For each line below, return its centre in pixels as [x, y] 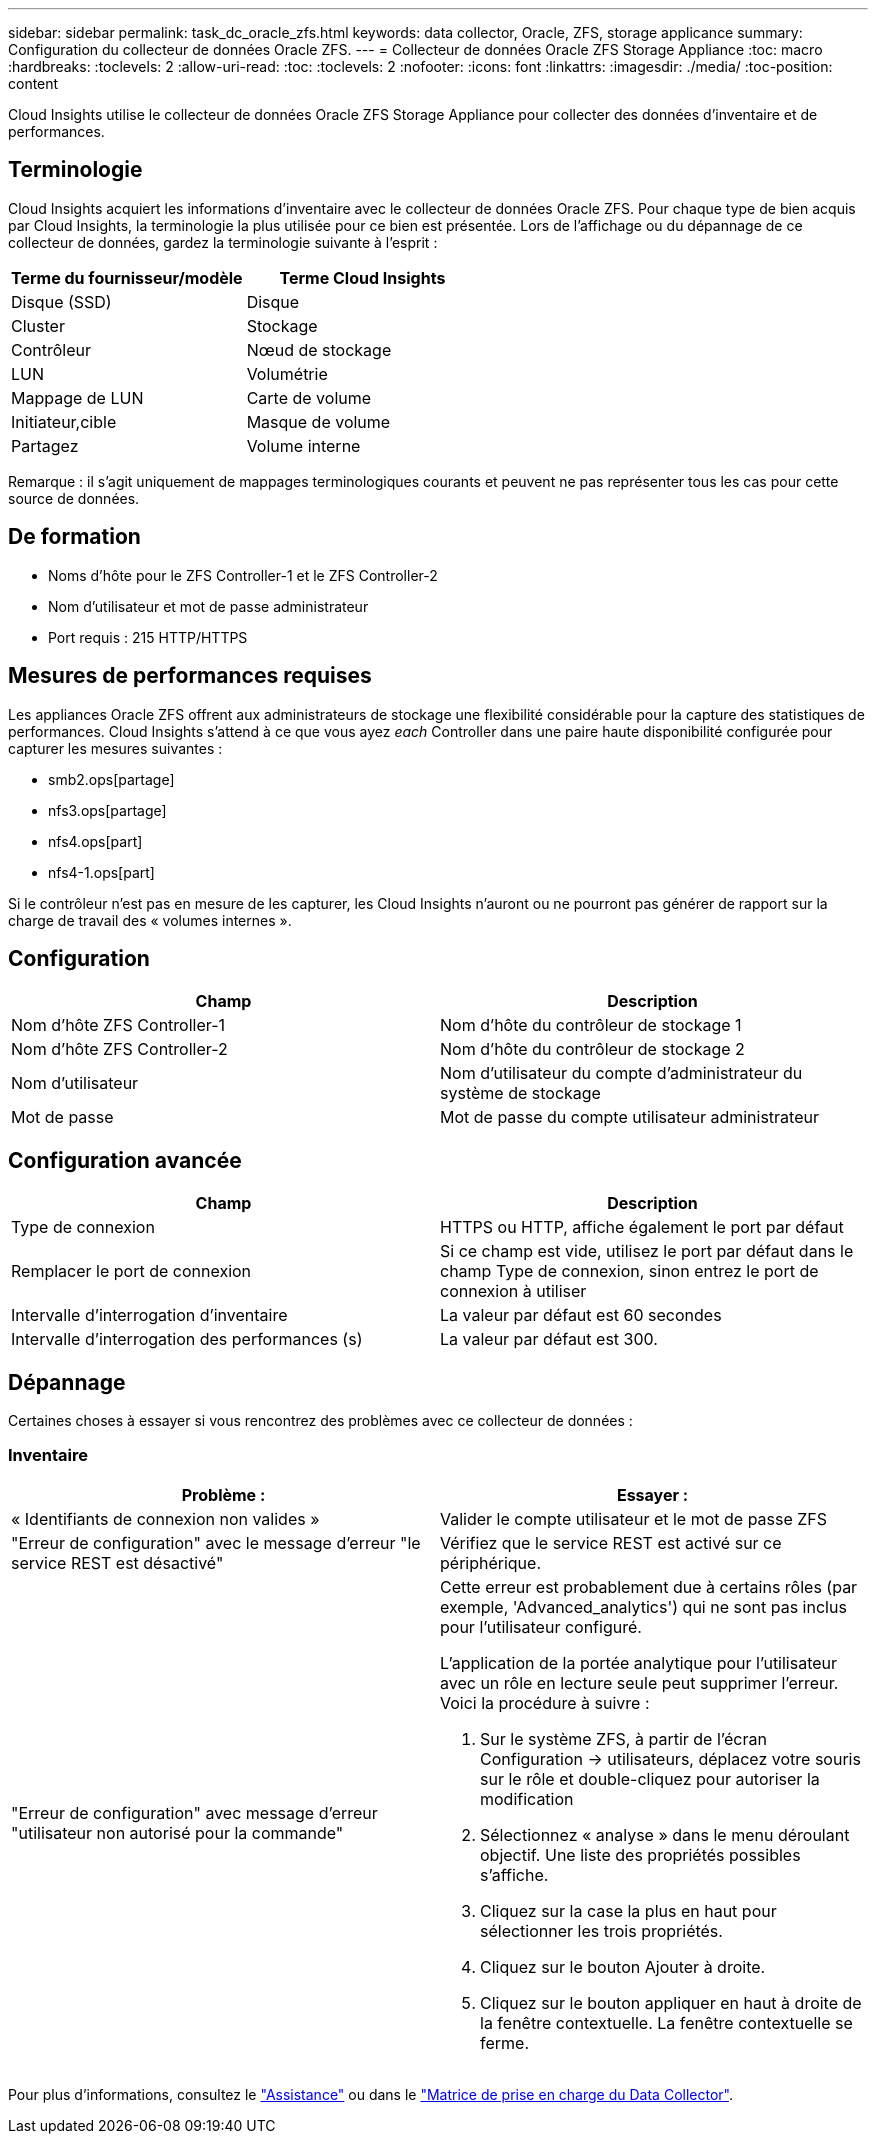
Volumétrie [287, 373]
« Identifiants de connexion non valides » [165, 1518]
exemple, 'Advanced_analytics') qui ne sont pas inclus [643, 1606]
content [33, 83]
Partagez [45, 445]
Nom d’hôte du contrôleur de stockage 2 [592, 1049]
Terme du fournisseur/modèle [127, 277]
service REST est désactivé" [117, 1562]
